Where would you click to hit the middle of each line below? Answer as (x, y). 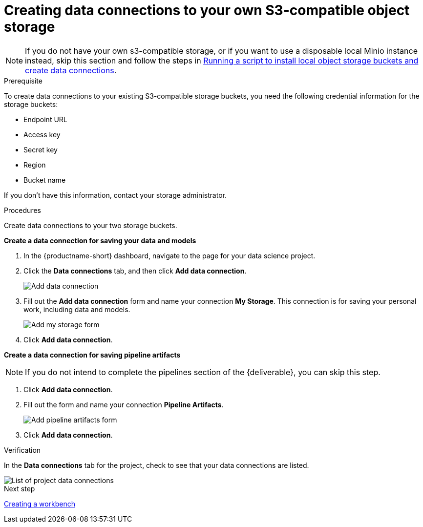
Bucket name (45, 180)
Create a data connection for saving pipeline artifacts (92, 355)
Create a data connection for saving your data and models (100, 240)
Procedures (22, 210)
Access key (42, 134)
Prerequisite (23, 81)
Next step (20, 488)
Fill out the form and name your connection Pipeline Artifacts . (124, 404)
